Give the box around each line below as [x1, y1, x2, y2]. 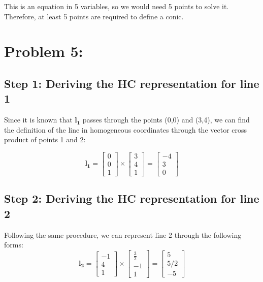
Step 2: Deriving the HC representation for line [4, 191, 259, 206]
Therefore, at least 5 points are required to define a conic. [4, 11, 184, 21]
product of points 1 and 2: [4, 134, 86, 145]
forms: [4, 239, 23, 250]
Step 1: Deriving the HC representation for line [4, 75, 259, 91]
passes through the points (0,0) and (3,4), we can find [82, 114, 250, 125]
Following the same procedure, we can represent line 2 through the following [4, 229, 242, 240]
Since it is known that [4, 114, 73, 125]
